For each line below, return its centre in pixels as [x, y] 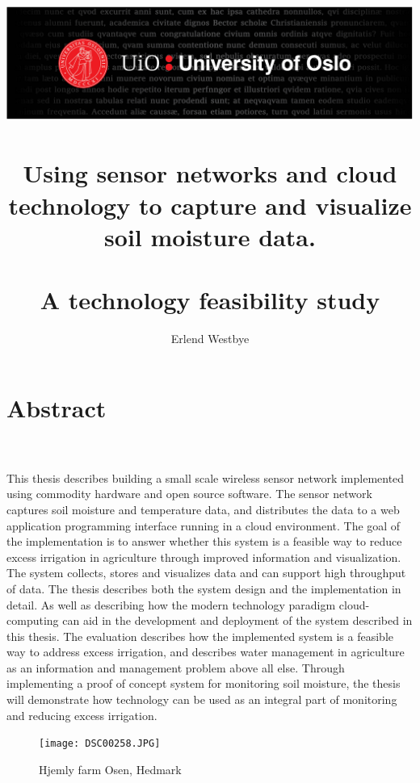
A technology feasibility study [210, 300]
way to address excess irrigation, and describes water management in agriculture [206, 652]
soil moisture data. [210, 236]
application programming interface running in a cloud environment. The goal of [204, 525]
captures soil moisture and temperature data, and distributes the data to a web [203, 509]
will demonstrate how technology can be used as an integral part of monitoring [202, 699]
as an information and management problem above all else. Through [176, 667]
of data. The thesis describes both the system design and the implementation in [204, 588]
